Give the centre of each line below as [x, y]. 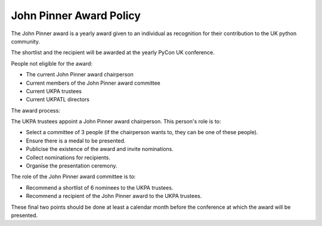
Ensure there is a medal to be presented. [76, 141]
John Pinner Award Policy [76, 16]
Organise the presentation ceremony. [72, 166]
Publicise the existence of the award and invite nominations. [100, 149]
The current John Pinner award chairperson [80, 75]
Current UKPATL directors [58, 100]
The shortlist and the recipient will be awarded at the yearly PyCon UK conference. [113, 52]
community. [25, 41]
